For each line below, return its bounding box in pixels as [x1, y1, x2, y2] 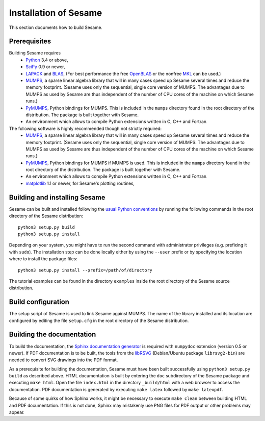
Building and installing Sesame [9, 193, 106, 201]
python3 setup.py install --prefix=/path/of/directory [18, 267, 153, 273]
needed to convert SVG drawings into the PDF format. [9, 357, 118, 363]
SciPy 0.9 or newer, [26, 64, 65, 70]
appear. [9, 409, 25, 415]
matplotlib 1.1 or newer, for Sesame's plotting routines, [26, 180, 135, 186]
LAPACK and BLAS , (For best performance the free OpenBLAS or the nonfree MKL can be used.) [26, 71, 221, 76]
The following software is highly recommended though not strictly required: [9, 125, 162, 131]
